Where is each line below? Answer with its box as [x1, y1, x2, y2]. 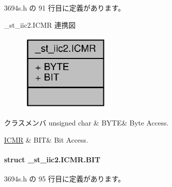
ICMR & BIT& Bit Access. [4, 135, 88, 145]
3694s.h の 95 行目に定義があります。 [4, 173, 125, 184]
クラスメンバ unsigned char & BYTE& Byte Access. [4, 117, 169, 128]
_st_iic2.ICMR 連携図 [4, 19, 76, 30]
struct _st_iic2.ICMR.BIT [4, 154, 100, 165]
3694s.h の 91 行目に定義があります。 [4, 3, 125, 13]
